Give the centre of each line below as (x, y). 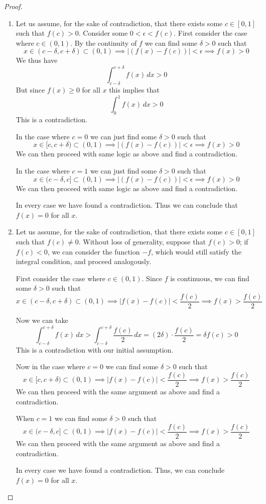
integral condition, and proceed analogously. (84, 261)
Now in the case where (50, 366)
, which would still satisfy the (196, 251)
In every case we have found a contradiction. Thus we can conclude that (127, 205)
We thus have (37, 60)
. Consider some (103, 33)
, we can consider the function (94, 251)
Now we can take (42, 320)
